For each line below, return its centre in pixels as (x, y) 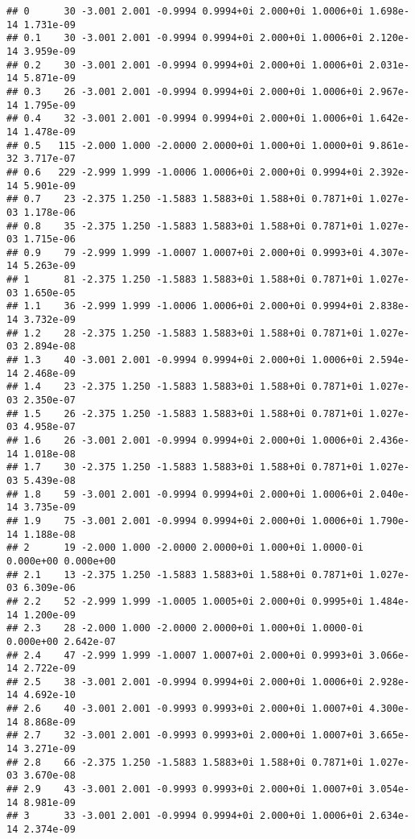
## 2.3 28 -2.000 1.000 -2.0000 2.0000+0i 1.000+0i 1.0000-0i (185, 628)
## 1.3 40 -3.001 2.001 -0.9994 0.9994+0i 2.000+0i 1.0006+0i (185, 360)
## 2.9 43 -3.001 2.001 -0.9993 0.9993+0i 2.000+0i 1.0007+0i (185, 789)
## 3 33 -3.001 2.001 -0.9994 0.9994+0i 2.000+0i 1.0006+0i (185, 816)
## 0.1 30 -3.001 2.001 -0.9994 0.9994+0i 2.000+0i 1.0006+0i (185, 38)
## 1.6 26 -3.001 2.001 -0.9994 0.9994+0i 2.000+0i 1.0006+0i (185, 440)
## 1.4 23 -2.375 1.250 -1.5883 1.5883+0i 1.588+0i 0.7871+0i (185, 387)
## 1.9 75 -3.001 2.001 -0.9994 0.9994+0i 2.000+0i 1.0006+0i (185, 521)
